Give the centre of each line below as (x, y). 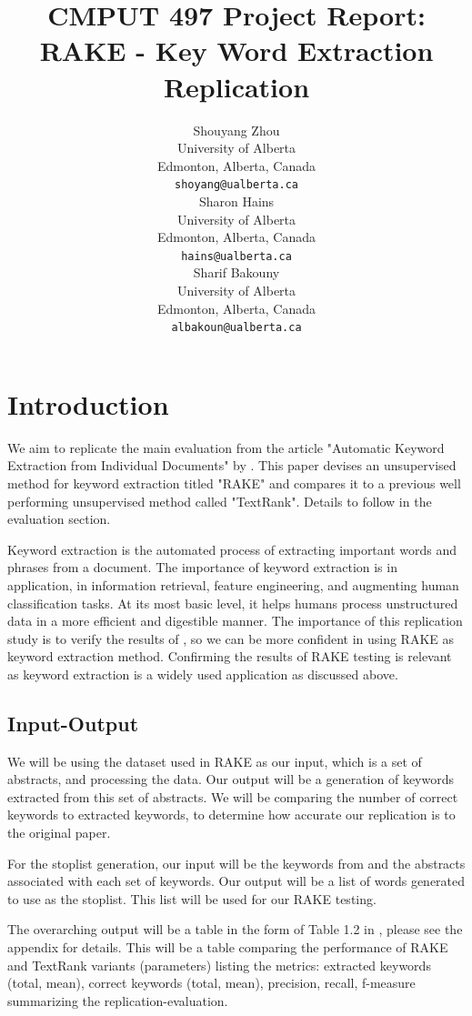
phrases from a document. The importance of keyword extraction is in (202, 567)
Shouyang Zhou (236, 130)
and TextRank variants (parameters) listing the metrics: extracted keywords (219, 965)
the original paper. (59, 833)
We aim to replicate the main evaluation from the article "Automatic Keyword (226, 447)
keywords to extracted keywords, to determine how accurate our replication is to (231, 815)
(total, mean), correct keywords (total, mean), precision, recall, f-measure (211, 983)
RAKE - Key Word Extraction (236, 50)
